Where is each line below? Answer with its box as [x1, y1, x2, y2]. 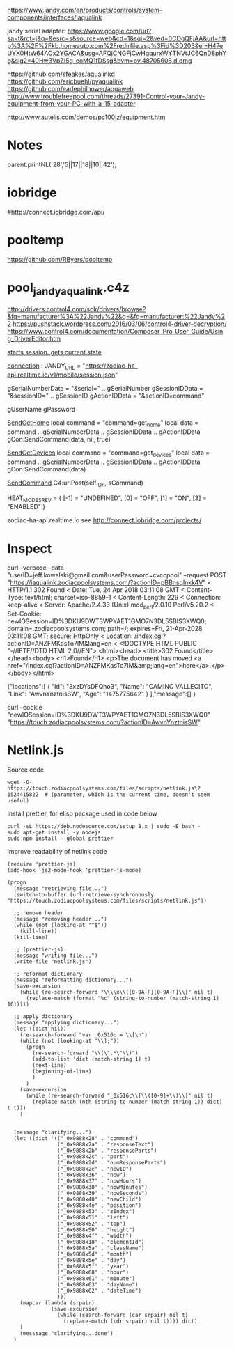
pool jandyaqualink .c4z [7, 280, 130, 298]
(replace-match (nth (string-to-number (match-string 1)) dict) [32, 1098, 223, 1105]
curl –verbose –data [7, 563, 64, 572]
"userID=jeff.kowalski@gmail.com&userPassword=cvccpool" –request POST [7, 571, 227, 579]
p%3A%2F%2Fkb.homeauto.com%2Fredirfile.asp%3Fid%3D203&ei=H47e [7, 42, 224, 49]
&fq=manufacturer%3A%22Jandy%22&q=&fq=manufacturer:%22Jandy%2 [7, 313, 225, 321]
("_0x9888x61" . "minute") [56, 1275, 136, 1282]
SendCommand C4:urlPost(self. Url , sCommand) [7, 478, 144, 488]
